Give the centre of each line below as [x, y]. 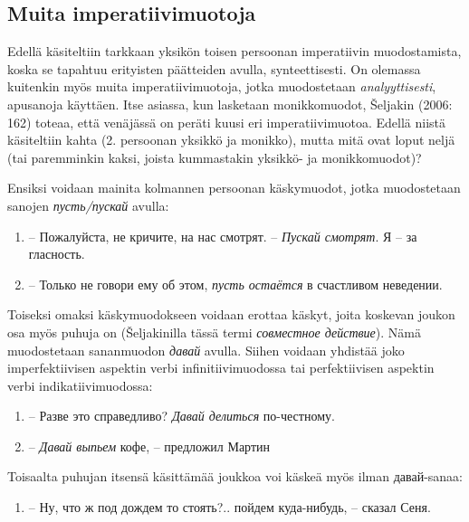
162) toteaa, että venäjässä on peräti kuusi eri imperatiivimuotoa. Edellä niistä [227, 122]
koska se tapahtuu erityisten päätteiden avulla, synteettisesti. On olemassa [214, 68]
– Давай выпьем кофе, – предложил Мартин [149, 446]
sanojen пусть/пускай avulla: [88, 205]
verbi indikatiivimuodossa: [80, 385]
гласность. [57, 254]
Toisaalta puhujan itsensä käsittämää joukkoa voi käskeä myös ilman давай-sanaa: [235, 476]
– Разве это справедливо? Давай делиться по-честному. [182, 416]
